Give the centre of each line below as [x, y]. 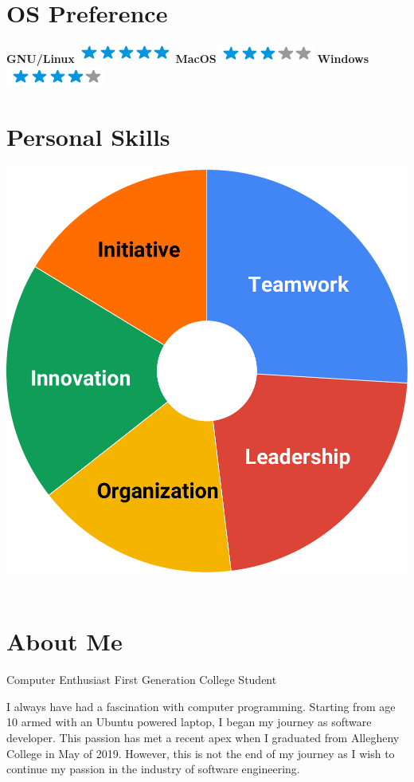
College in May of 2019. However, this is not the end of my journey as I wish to [201, 753]
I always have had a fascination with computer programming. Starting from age [201, 706]
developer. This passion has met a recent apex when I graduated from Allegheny [203, 738]
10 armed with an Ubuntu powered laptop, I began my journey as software [189, 722]
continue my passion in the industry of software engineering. [153, 769]
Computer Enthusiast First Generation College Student [142, 680]
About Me [64, 641]
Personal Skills [88, 136]
